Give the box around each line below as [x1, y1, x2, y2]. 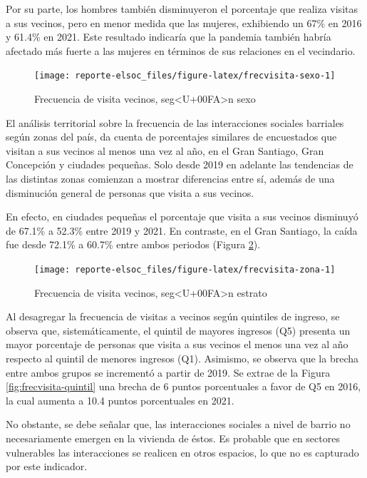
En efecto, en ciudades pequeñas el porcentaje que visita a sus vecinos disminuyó [6, 209, 358, 224]
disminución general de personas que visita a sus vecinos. [6, 185, 254, 200]
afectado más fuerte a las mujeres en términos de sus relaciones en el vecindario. [6, 43, 356, 58]
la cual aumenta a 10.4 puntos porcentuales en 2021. [6, 392, 234, 407]
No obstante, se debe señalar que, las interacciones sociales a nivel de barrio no [6, 417, 351, 432]
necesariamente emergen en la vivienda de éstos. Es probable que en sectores [6, 430, 340, 445]
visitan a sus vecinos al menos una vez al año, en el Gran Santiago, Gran [6, 143, 324, 158]
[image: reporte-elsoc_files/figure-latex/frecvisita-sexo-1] [34, 71, 336, 81]
